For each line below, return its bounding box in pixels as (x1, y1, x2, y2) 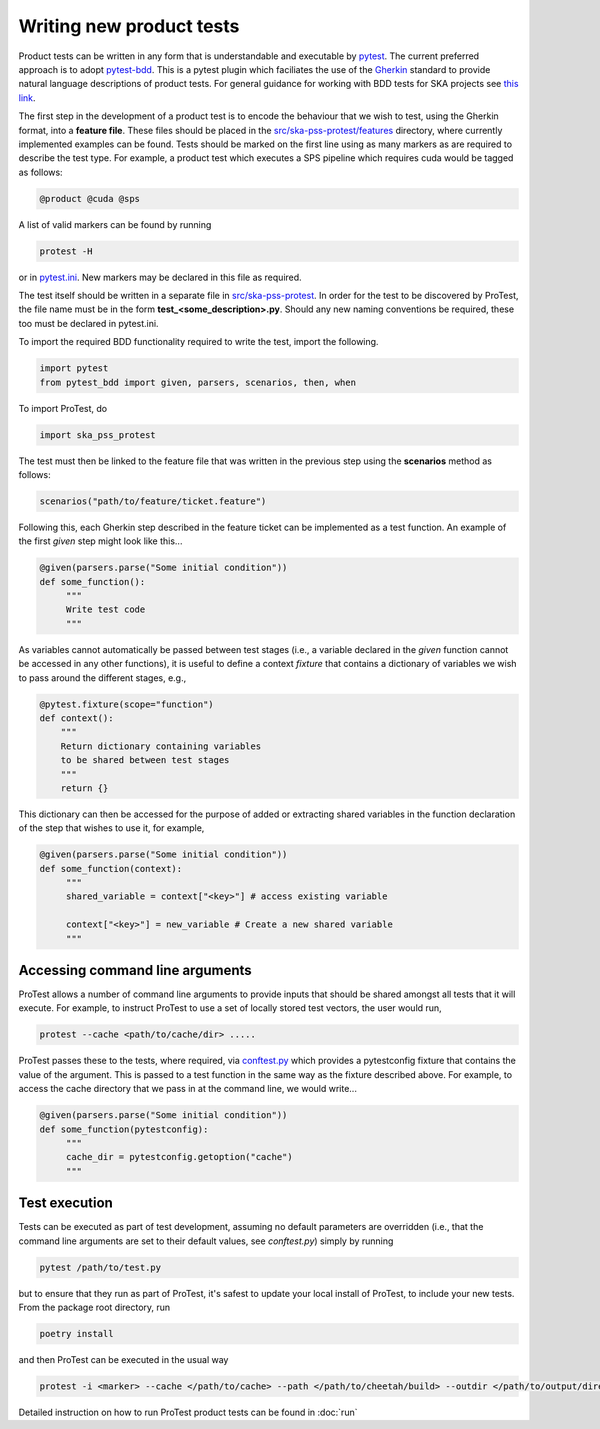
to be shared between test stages (60, 755, 230, 766)
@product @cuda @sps (39, 193, 140, 204)
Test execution (18, 1195, 114, 1212)
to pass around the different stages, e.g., (18, 671, 187, 684)
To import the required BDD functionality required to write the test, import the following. (18, 336, 379, 348)
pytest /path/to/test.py (39, 1261, 162, 1273)
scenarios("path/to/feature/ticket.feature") (39, 495, 267, 507)
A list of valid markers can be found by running (18, 218, 212, 230)
